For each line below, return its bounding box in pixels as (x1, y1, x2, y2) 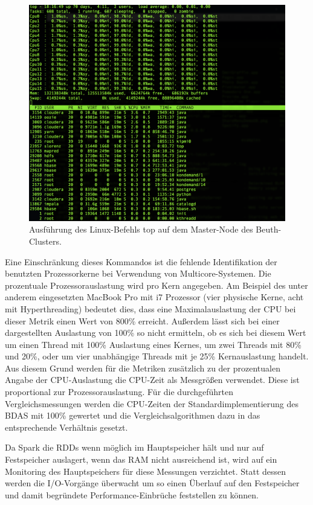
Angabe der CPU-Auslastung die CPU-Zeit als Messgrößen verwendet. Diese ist (5, 373, 300, 386)
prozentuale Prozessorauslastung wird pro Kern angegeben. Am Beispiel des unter (5, 278, 308, 291)
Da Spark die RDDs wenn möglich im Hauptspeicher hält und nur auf (5, 441, 264, 454)
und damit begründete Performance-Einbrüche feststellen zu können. (5, 488, 259, 501)
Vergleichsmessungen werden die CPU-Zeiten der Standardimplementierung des (5, 397, 299, 410)
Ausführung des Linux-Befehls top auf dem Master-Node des (29, 223, 253, 236)
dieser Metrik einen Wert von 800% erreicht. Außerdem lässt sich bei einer (5, 314, 280, 327)
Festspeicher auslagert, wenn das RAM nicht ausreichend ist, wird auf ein (5, 453, 277, 466)
